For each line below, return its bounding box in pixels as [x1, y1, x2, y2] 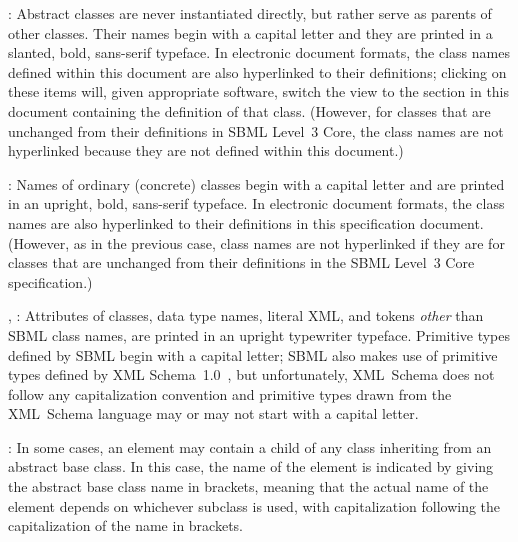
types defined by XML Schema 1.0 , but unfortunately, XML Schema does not [8, 364, 495, 385]
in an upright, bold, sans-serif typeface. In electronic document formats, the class [8, 193, 505, 214]
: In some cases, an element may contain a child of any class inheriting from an [8, 436, 492, 457]
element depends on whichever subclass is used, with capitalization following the [8, 495, 501, 516]
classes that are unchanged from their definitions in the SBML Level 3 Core [8, 252, 475, 273]
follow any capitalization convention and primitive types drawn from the [8, 383, 452, 404]
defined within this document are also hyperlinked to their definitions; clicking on [8, 61, 507, 82]
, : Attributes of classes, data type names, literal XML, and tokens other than [8, 305, 484, 326]
